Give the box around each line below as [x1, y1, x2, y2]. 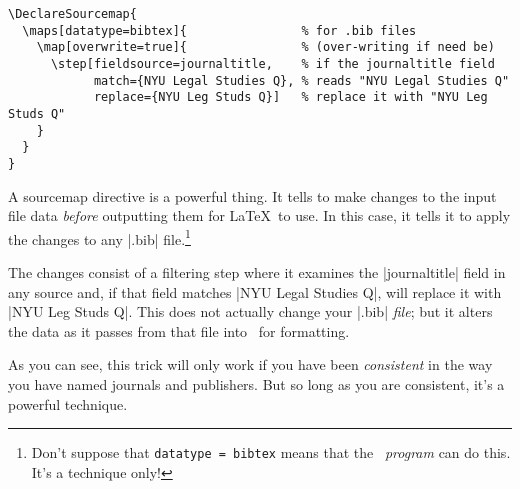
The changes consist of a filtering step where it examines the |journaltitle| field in [8, 262, 506, 282]
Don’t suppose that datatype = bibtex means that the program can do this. [31, 442, 511, 463]
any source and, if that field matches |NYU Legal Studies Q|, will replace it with [8, 281, 502, 302]
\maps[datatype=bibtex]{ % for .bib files [22, 23, 417, 38]
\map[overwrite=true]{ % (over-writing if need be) [36, 40, 495, 55]
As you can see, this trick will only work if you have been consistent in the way [8, 354, 493, 375]
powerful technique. [8, 393, 128, 414]
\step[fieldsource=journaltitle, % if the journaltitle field [50, 56, 495, 71]
